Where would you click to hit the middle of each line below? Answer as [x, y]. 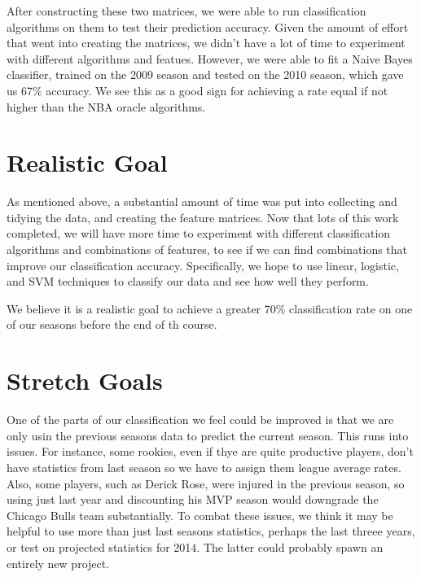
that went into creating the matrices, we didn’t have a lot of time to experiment [206, 43]
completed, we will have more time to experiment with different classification [199, 233]
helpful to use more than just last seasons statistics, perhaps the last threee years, [211, 531]
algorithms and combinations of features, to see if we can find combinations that [207, 249]
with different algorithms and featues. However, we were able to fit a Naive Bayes [210, 58]
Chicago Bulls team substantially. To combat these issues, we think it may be [200, 515]
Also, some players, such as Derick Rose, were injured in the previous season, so [206, 483]
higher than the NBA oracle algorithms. [106, 106]
